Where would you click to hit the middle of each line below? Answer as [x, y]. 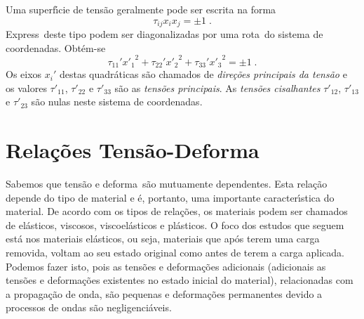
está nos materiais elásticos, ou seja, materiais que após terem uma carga [163, 239]
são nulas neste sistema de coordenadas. [117, 102]
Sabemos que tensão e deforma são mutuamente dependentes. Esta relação [167, 184]
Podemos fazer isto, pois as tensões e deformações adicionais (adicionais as [166, 266]
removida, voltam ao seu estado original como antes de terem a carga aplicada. [175, 253]
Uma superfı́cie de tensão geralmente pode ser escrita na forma [141, 9]
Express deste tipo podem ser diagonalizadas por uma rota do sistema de [164, 34]
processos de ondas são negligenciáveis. [89, 307]
